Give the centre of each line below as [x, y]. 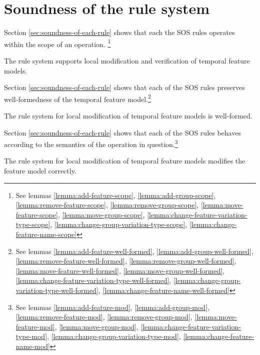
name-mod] [33, 346]
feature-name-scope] [46, 234]
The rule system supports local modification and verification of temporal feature [127, 60]
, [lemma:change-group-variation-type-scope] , [119, 224]
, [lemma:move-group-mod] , [96, 326]
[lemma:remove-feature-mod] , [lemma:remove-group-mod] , [104, 317]
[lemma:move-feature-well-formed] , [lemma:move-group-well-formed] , [120, 270]
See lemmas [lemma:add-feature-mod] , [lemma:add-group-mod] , [112, 307]
